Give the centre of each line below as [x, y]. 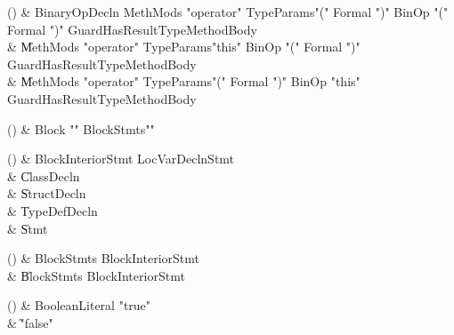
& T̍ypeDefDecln [53, 210]
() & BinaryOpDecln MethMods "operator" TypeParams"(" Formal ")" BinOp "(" [228, 12]
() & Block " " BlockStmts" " [81, 128]
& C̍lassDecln [44, 175]
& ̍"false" [30, 322]
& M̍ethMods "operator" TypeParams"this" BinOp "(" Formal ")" [184, 47]
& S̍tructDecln [47, 193]
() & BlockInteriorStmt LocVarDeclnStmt [121, 159]
